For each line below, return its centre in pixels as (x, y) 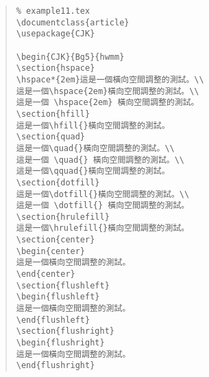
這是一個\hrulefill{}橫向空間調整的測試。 (103, 228)
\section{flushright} (65, 331)
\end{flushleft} (53, 320)
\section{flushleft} (63, 285)
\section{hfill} (53, 114)
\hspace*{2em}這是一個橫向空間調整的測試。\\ (110, 79)
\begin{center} (51, 251)
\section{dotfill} (58, 182)
